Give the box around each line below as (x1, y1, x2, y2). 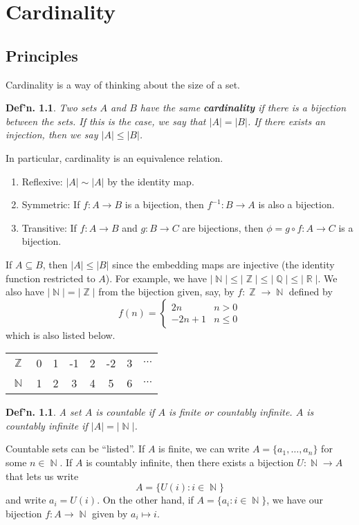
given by (92, 506, 128, 520)
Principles (6, 44, 78, 66)
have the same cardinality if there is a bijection (140, 100, 347, 115)
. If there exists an (247, 113, 326, 128)
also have (6, 284, 44, 299)
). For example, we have (105, 270, 207, 285)
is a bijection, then (125, 197, 204, 212)
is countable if (95, 405, 155, 419)
